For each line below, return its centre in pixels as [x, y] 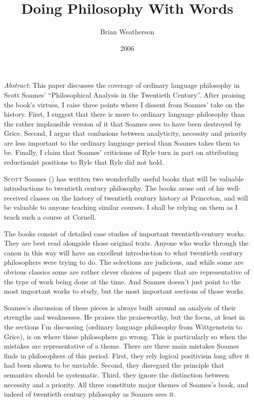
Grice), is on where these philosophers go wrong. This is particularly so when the [126, 336]
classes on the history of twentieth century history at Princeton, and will [139, 197]
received [16, 197]
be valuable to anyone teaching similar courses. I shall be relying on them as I [121, 207]
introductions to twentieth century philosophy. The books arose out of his [114, 188]
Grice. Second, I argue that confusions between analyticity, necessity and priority [126, 133]
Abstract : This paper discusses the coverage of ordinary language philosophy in [122, 85]
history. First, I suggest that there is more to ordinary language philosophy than [125, 114]
